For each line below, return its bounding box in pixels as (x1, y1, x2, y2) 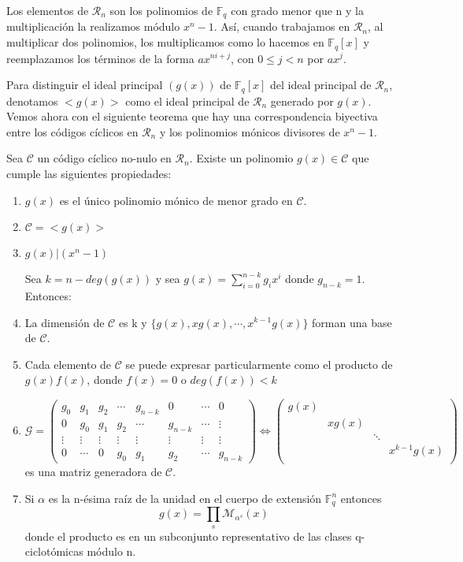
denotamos (6, 92, 58, 109)
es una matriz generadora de (24, 463, 162, 480)
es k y (118, 314, 147, 330)
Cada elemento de (24, 355, 112, 372)
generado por (270, 92, 334, 109)
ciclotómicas (24, 543, 83, 560)
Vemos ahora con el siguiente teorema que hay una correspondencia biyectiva (6, 108, 378, 125)
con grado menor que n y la (231, 2, 365, 18)
